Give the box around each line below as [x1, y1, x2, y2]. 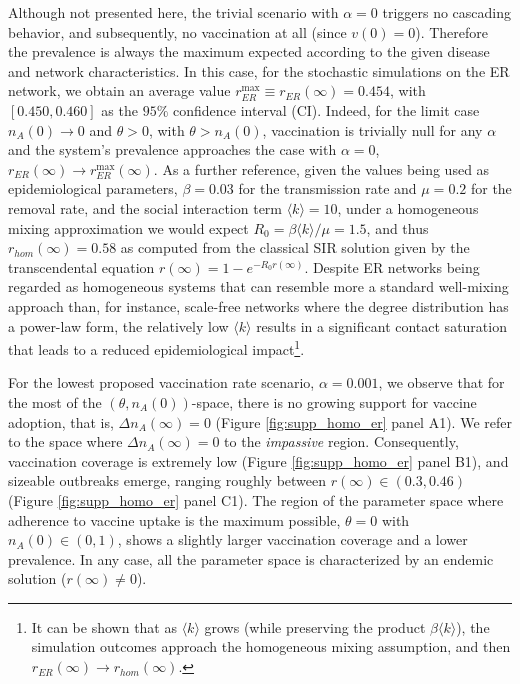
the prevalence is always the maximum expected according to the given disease [8, 41, 490, 62]
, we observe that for [378, 372, 505, 393]
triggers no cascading [382, 2, 512, 22]
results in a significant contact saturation [256, 315, 507, 336]
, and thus [366, 217, 429, 238]
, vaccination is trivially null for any [262, 119, 483, 140]
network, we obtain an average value [8, 80, 231, 101]
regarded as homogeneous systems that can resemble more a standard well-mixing [8, 276, 509, 297]
